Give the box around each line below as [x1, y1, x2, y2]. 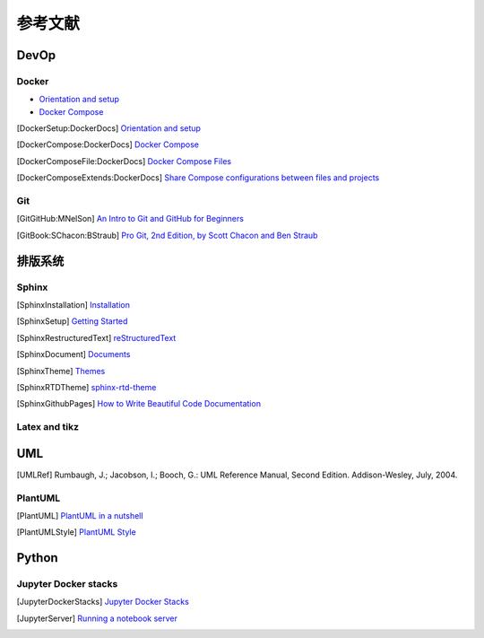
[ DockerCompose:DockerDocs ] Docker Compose [16, 139, 199, 150]
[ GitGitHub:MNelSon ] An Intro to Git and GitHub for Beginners [16, 214, 244, 224]
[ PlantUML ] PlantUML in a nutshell [16, 510, 143, 520]
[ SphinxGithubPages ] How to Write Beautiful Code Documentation [16, 398, 262, 409]
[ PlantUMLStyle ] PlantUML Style [16, 527, 136, 537]
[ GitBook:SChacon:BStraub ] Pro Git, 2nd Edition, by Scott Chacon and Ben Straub [16, 230, 318, 240]
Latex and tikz [16, 421, 80, 433]
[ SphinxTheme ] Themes [16, 365, 106, 376]
